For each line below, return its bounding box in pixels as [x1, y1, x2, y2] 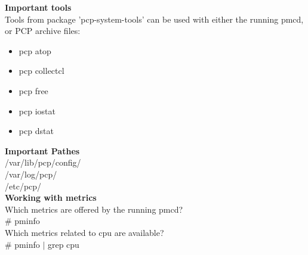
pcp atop [19, 44, 51, 57]
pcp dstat [19, 125, 54, 137]
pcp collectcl [19, 64, 64, 77]
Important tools [5, 1, 72, 13]
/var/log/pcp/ [5, 167, 57, 180]
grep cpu [47, 238, 79, 250]
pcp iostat [19, 104, 56, 117]
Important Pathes [5, 144, 80, 157]
